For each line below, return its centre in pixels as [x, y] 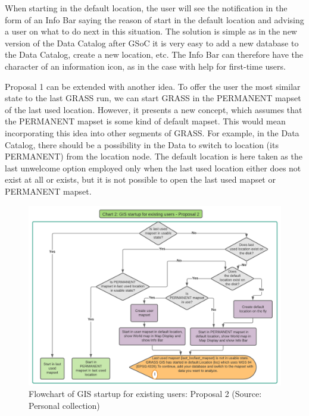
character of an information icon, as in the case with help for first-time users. [145, 66]
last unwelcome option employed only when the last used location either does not [153, 168]
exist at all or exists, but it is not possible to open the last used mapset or [140, 179]
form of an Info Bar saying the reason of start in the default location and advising [154, 19]
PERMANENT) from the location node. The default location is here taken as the [154, 156]
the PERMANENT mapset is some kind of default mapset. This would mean [145, 121]
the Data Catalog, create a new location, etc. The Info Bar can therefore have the [154, 54]
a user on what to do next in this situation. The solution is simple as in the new [151, 31]
